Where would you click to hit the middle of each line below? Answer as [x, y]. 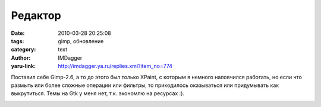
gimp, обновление [81, 41]
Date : [18, 33]
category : [23, 50]
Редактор [36, 15]
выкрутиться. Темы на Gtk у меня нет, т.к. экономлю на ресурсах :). [97, 93]
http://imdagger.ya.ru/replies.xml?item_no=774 [115, 66]
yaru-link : [23, 66]
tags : [18, 41]
